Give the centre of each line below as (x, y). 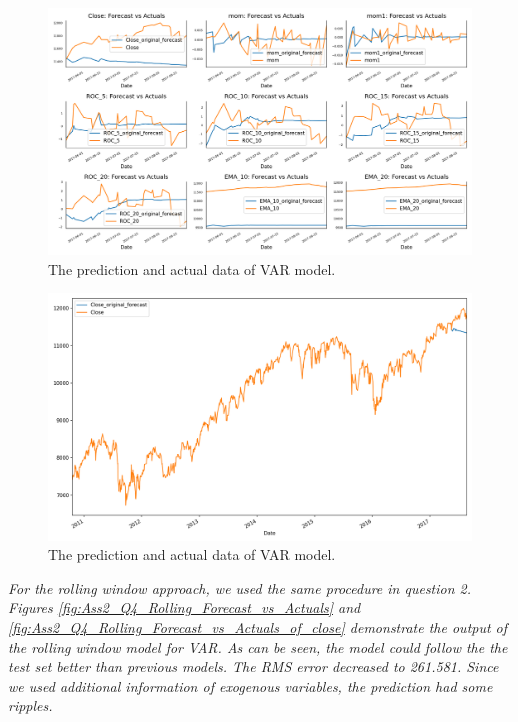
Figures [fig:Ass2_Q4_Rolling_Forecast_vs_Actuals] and (184, 607)
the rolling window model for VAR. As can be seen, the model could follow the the (258, 646)
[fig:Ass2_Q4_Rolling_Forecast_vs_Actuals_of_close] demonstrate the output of (258, 626)
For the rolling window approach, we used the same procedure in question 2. (240, 587)
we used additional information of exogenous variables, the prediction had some (250, 685)
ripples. (30, 705)
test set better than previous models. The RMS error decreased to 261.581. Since (253, 666)
